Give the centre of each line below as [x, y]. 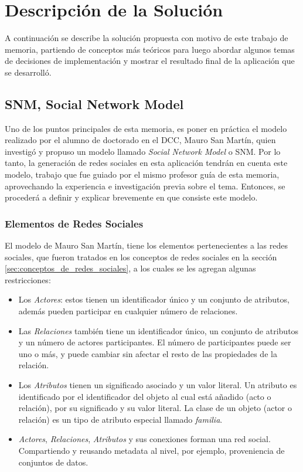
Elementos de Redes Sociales [74, 223]
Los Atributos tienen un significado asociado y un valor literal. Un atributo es [158, 385]
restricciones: [28, 279]
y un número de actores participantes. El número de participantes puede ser [155, 342]
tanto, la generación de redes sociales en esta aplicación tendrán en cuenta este [146, 163]
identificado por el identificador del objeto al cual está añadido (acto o [145, 396]
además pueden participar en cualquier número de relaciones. [128, 311]
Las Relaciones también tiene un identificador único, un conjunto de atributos [159, 330]
